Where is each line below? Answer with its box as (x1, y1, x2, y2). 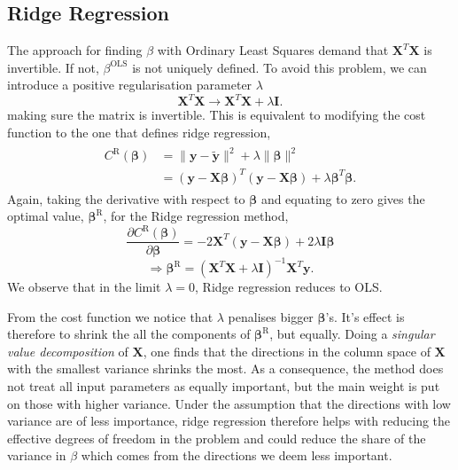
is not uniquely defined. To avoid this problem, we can (132, 58, 427, 76)
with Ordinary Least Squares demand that (157, 41, 389, 59)
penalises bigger (228, 307, 314, 325)
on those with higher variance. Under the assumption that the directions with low (7, 394, 451, 412)
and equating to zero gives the (260, 189, 425, 208)
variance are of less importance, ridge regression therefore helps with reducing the (7, 411, 451, 430)
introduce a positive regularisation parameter (7, 75, 252, 94)
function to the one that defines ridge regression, (7, 123, 271, 142)
